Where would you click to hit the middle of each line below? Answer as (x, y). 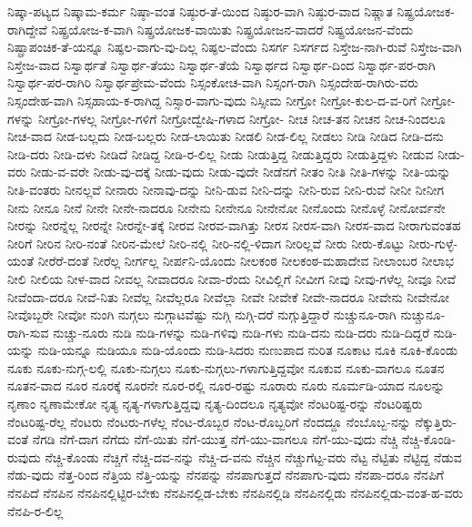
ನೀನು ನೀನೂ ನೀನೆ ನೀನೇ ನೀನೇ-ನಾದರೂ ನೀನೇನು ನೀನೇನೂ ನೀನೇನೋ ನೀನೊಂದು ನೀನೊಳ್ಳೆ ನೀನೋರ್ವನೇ (226, 207)
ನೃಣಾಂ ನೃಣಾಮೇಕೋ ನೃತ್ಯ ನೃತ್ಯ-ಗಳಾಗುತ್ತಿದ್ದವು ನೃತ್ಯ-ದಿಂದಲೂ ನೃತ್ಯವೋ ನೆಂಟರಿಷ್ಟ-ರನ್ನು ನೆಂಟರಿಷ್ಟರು (215, 404)
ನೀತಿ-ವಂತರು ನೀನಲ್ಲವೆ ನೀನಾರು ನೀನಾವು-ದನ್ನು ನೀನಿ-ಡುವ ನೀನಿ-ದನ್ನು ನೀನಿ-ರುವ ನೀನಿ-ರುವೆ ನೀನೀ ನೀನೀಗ (226, 189)
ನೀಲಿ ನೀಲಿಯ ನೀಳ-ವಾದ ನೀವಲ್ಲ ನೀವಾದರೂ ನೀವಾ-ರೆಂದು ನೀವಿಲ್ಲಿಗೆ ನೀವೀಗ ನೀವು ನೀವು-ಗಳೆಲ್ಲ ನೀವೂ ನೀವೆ (231, 278)
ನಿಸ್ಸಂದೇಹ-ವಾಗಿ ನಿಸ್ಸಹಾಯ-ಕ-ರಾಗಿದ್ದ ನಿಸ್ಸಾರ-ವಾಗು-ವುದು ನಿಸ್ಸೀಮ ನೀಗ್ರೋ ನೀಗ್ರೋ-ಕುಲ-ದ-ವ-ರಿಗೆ (212, 100)
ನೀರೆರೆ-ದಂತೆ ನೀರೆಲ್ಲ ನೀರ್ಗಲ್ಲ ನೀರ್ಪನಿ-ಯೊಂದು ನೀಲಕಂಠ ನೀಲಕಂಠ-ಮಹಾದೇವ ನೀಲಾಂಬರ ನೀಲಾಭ (246, 261)
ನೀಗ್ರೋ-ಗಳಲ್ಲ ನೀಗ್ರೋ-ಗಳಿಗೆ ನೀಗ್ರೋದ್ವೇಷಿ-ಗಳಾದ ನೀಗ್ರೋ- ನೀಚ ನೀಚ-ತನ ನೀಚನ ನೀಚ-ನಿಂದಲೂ (241, 118)
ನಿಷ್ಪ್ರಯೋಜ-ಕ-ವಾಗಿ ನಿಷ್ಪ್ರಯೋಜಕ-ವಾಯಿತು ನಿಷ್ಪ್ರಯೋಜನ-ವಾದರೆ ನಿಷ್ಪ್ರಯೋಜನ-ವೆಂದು (232, 29)
